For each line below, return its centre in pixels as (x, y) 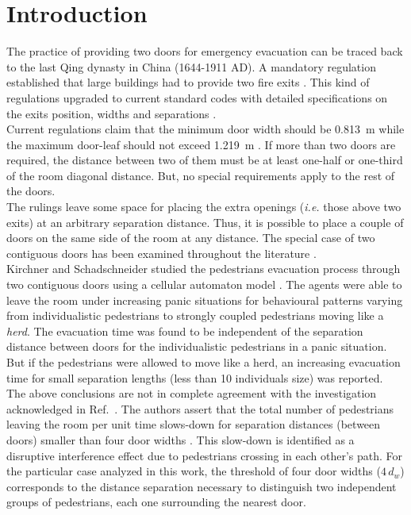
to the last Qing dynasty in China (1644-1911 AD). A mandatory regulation (191, 66)
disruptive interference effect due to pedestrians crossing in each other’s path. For (205, 455)
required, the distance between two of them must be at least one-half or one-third (205, 160)
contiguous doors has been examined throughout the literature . (161, 253)
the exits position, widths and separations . (111, 113)
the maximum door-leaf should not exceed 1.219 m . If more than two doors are (201, 144)
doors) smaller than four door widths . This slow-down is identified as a (181, 439)
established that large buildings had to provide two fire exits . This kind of (188, 82)
